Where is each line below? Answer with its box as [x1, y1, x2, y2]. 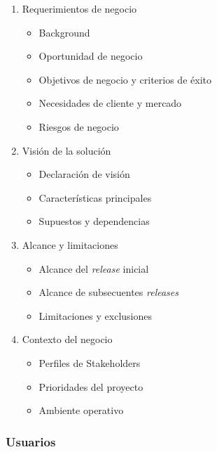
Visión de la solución [22, 143, 111, 157]
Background [38, 25, 90, 39]
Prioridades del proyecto [38, 379, 143, 394]
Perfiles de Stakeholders [38, 355, 141, 370]
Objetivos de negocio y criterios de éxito [38, 72, 211, 86]
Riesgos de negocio [38, 119, 119, 134]
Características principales [38, 190, 152, 205]
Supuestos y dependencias [38, 214, 150, 228]
